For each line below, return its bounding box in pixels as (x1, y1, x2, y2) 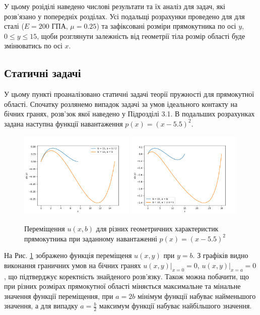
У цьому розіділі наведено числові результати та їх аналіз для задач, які (4, 1, 225, 11)
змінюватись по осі (4, 40, 62, 51)
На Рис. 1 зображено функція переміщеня (4, 250, 132, 261)
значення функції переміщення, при (4, 290, 113, 301)
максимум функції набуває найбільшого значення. (99, 300, 252, 311)
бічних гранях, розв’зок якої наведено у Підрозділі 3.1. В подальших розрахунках (4, 108, 255, 119)
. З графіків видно (192, 250, 248, 261)
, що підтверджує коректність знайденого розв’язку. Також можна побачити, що (4, 271, 249, 281)
